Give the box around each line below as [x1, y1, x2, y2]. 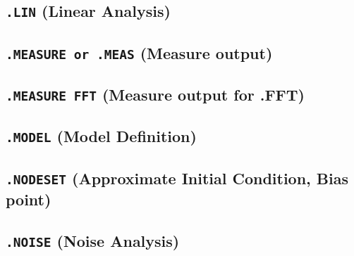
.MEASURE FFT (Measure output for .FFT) [6, 84, 305, 105]
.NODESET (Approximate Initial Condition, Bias [6, 167, 349, 188]
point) [6, 188, 51, 210]
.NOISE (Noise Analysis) [6, 229, 180, 251]
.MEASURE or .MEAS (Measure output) [6, 41, 273, 63]
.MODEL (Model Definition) [6, 125, 197, 147]
